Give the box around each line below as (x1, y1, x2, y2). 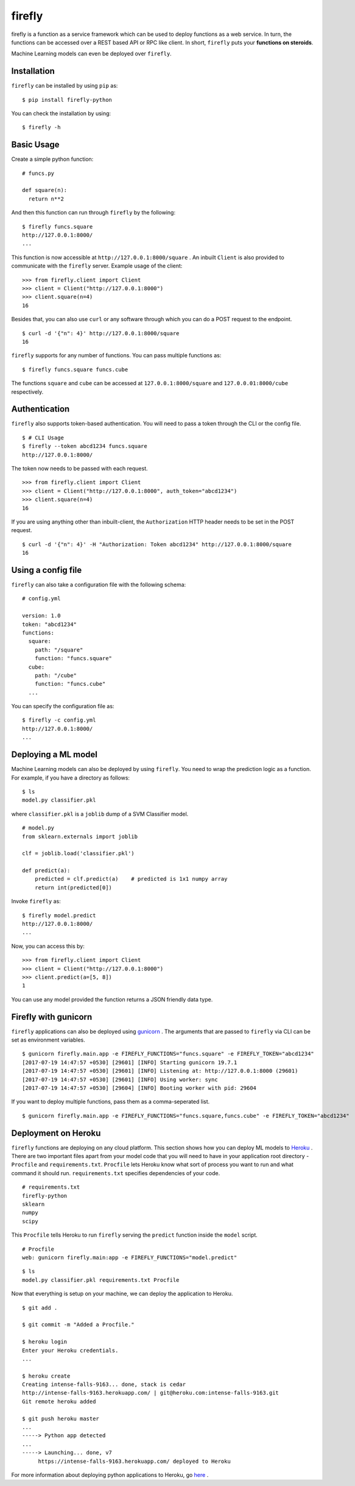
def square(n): (22, 187, 68, 194)
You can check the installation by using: (11, 110, 111, 117)
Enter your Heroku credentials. (22, 1347, 119, 1354)
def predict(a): (22, 867, 71, 874)
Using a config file (11, 564, 82, 575)
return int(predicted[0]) (34, 884, 113, 891)
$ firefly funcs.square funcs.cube (22, 366, 128, 373)
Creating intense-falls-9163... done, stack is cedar (22, 1381, 186, 1388)
